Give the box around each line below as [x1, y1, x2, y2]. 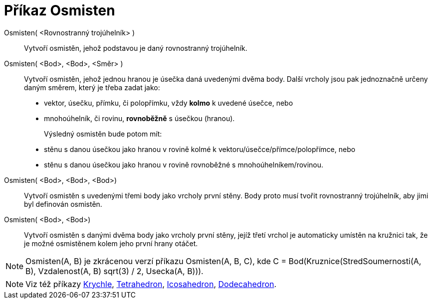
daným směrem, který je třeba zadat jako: [24, 83, 160, 92]
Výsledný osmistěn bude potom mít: [44, 129, 162, 138]
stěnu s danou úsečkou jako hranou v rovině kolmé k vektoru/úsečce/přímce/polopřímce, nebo [44, 145, 356, 153]
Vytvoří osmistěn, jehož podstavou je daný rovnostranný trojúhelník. [24, 43, 247, 52]
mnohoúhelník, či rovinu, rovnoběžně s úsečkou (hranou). [44, 114, 235, 123]
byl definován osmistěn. [24, 199, 102, 208]
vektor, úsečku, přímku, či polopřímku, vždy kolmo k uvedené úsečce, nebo [44, 98, 293, 107]
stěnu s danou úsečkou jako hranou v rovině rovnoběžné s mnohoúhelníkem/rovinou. [44, 160, 324, 169]
